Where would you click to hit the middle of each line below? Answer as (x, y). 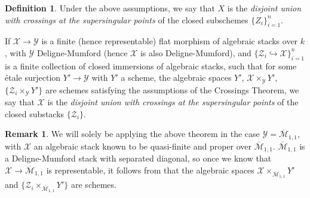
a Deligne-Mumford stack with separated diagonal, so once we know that (138, 158)
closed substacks (35, 113)
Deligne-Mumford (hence (82, 52)
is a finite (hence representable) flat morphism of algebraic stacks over (170, 41)
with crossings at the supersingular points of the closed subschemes (127, 19)
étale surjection (33, 77)
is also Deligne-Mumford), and (196, 52)
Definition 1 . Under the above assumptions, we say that (110, 8)
